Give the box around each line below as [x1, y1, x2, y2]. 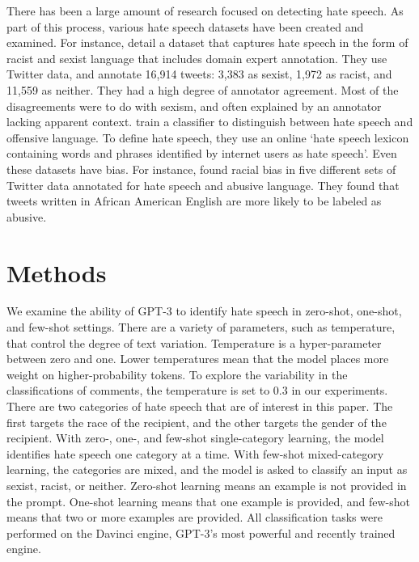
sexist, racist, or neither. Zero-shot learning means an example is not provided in [6, 476, 407, 493]
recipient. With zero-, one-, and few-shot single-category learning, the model [6, 429, 384, 446]
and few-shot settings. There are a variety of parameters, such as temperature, [6, 319, 396, 336]
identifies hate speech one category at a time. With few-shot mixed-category [6, 445, 384, 462]
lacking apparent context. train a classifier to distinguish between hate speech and [6, 113, 413, 130]
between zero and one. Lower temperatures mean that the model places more [6, 350, 389, 367]
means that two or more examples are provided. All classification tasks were [6, 509, 383, 526]
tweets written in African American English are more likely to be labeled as [6, 192, 382, 209]
